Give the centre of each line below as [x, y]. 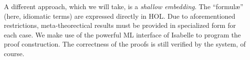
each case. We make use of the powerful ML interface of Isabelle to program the [122, 34]
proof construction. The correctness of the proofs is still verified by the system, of [125, 44]
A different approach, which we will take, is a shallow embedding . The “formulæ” [124, 6]
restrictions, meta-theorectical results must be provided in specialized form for [120, 25]
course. [14, 53]
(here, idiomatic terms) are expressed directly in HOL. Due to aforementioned [120, 16]
